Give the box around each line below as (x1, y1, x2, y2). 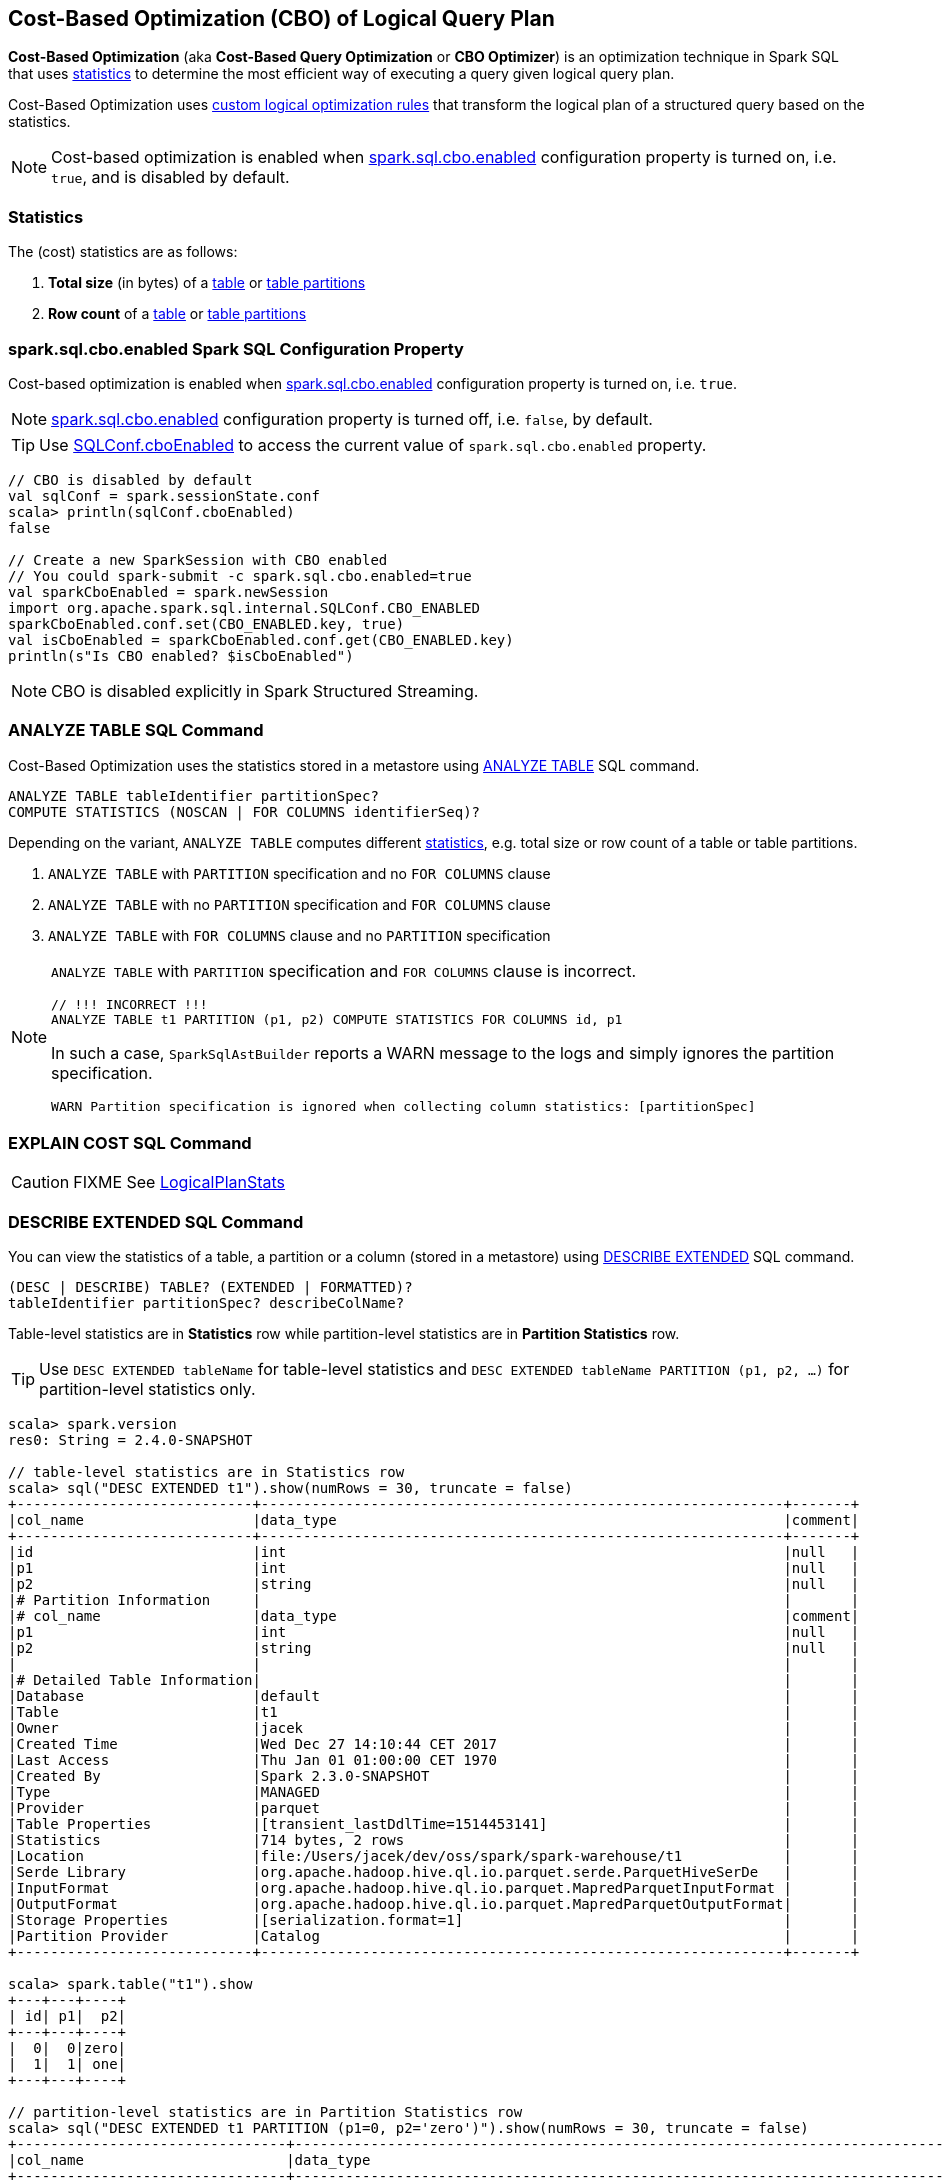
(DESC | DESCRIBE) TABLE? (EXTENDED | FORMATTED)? (8, 1279, 413, 1296)
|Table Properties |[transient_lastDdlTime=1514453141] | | (8, 1816, 860, 1833)
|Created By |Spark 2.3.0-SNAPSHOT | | (8, 1768, 860, 1785)
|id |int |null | (8, 1544, 860, 1561)
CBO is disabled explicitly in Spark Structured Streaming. (51, 680, 479, 701)
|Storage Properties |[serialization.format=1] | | (8, 1912, 860, 1929)
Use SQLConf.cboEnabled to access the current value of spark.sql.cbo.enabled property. (39, 434, 707, 455)
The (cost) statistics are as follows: (8, 243, 238, 261)
